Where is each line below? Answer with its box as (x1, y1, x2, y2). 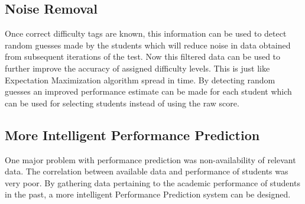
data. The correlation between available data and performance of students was (5, 165, 288, 177)
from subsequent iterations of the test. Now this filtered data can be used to (5, 50, 281, 63)
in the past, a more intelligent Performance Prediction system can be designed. (5, 188, 291, 200)
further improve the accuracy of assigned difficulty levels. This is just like (5, 61, 270, 74)
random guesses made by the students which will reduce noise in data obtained (5, 38, 291, 51)
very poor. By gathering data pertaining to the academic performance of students (5, 176, 300, 189)
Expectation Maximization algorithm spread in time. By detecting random (5, 73, 275, 86)
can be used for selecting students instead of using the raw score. (5, 96, 239, 109)
